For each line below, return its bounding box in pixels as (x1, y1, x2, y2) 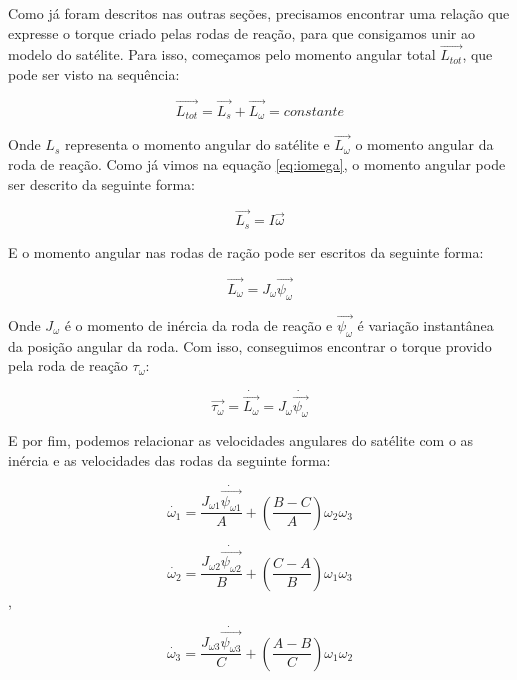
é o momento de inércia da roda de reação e (64, 314, 333, 335)
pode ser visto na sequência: (8, 64, 180, 84)
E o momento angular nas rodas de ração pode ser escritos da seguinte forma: (8, 241, 484, 262)
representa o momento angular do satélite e (64, 134, 330, 155)
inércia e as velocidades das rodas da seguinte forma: (8, 449, 331, 470)
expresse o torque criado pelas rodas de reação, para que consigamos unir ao (8, 22, 475, 43)
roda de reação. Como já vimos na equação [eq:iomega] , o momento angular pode (8, 154, 506, 175)
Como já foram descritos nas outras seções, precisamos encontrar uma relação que (8, 3, 510, 23)
